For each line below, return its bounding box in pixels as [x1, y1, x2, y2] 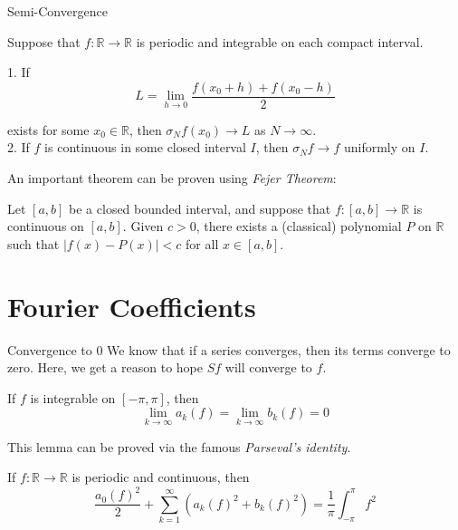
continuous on [7, 217, 84, 236]
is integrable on [30, 388, 116, 407]
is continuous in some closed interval [44, 138, 246, 157]
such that [7, 234, 60, 253]
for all [186, 234, 219, 253]
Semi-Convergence [7, 2, 108, 20]
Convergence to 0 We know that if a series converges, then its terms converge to [7, 340, 451, 359]
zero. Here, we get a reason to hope [7, 358, 203, 377]
